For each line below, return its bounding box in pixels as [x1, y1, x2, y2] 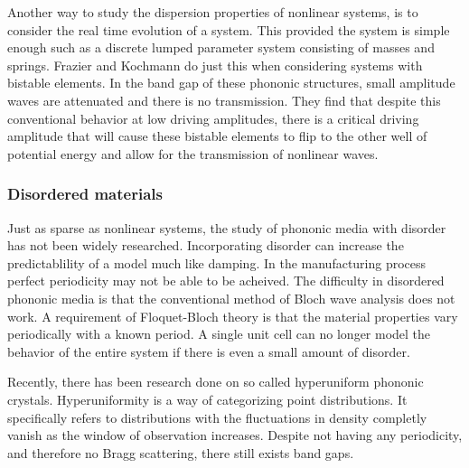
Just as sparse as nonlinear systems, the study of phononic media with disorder [7, 218, 446, 237]
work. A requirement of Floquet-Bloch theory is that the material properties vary [7, 306, 458, 325]
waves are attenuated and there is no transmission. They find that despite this [7, 90, 441, 109]
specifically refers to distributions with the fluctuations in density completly [7, 407, 427, 426]
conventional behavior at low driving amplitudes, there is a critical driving [7, 108, 419, 127]
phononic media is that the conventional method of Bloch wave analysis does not [7, 288, 455, 307]
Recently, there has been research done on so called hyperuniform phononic [7, 372, 424, 391]
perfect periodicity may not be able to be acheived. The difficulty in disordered [7, 271, 445, 290]
